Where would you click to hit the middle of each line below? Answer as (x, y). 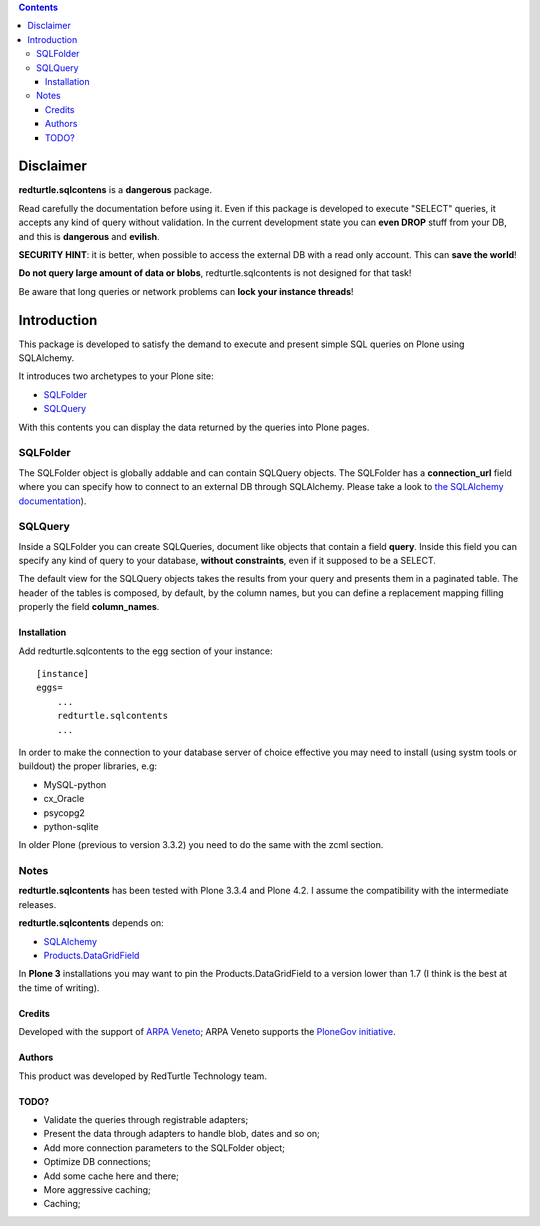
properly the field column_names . (89, 607)
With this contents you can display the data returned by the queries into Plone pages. (194, 427)
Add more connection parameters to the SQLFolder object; (164, 1147)
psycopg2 (64, 812)
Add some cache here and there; (111, 1176)
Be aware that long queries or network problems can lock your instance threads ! (186, 291)
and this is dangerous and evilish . (89, 236)
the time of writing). (59, 987)
